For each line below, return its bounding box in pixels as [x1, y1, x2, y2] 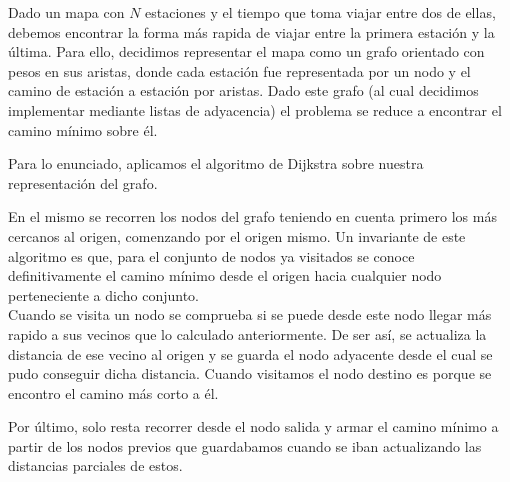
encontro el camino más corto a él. [8, 382, 219, 403]
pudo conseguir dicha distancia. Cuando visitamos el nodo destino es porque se [8, 363, 492, 384]
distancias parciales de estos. [8, 455, 183, 476]
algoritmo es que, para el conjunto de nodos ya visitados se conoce [8, 245, 415, 266]
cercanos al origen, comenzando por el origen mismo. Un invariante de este [8, 225, 466, 246]
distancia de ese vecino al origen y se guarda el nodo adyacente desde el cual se [8, 343, 493, 364]
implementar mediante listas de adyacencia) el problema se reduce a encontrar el [8, 99, 502, 120]
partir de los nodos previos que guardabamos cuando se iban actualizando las [8, 435, 482, 456]
